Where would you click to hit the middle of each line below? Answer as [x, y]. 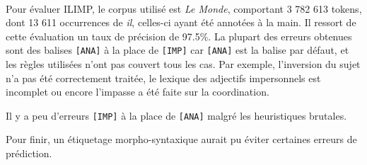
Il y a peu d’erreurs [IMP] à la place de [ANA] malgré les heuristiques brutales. [176, 115]
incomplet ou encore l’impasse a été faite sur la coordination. [138, 92]
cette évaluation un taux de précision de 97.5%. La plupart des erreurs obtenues [179, 36]
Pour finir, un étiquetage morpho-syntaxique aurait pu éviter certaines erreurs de [181, 139]
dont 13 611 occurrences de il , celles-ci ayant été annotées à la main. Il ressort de [181, 22]
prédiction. [29, 153]
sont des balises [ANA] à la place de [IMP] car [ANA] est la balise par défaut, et [177, 50]
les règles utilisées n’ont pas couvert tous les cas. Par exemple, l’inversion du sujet [183, 64]
